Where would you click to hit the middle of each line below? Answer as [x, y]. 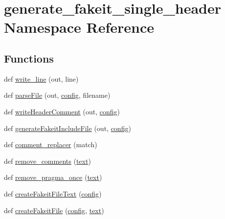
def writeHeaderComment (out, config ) [62, 111]
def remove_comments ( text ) [47, 161]
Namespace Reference [79, 27]
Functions [29, 58]
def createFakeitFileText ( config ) [53, 193]
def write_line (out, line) [41, 78]
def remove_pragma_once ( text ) [53, 177]
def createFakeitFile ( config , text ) [54, 210]
